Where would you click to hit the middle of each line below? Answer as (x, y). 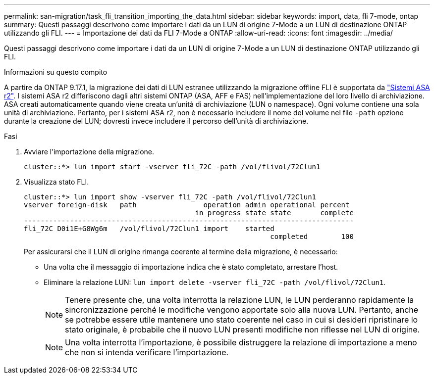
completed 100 (312, 236)
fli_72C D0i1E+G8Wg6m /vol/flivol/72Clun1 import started (149, 229)
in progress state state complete (274, 213)
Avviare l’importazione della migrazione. (89, 152)
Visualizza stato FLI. (56, 182)
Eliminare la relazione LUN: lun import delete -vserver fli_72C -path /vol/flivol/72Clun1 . (215, 282)
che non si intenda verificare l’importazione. (147, 352)
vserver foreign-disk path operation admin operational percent (187, 205)
